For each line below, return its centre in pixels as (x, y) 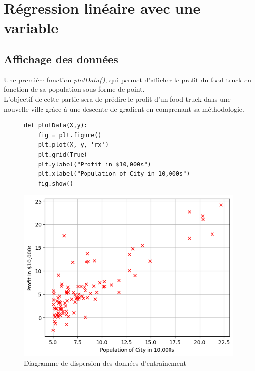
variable (31, 27)
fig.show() (56, 184)
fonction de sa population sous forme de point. (74, 89)
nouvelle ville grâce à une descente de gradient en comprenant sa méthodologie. (124, 108)
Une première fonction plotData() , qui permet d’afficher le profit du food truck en (128, 79)
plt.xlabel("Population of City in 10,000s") (114, 174)
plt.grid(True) (63, 154)
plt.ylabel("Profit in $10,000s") (94, 164)
